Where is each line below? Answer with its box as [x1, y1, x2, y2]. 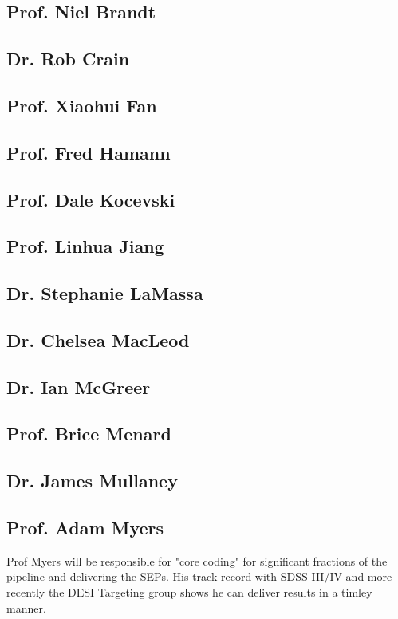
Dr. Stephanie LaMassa [6, 281, 203, 306]
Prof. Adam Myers [6, 515, 164, 539]
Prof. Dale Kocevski [6, 187, 175, 211]
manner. [6, 599, 46, 616]
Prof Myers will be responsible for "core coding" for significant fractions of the [6, 552, 388, 569]
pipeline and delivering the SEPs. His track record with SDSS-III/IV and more [6, 568, 392, 585]
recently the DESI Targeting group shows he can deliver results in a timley [6, 583, 372, 600]
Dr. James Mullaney [6, 468, 178, 493]
